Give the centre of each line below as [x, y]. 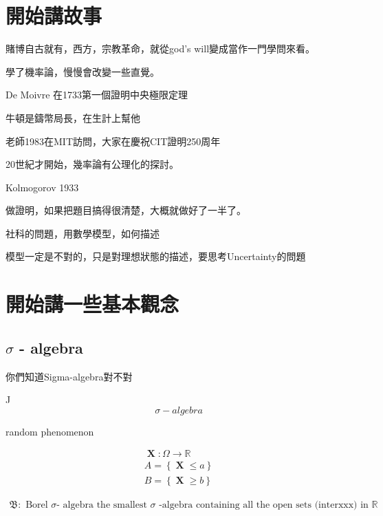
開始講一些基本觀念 [92, 304]
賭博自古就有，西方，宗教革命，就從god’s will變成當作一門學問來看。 [161, 49]
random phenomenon [50, 431]
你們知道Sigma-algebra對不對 [69, 376]
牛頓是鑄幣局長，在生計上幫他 [73, 117]
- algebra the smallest [102, 505]
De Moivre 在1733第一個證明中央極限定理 [97, 95]
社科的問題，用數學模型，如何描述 [83, 233]
